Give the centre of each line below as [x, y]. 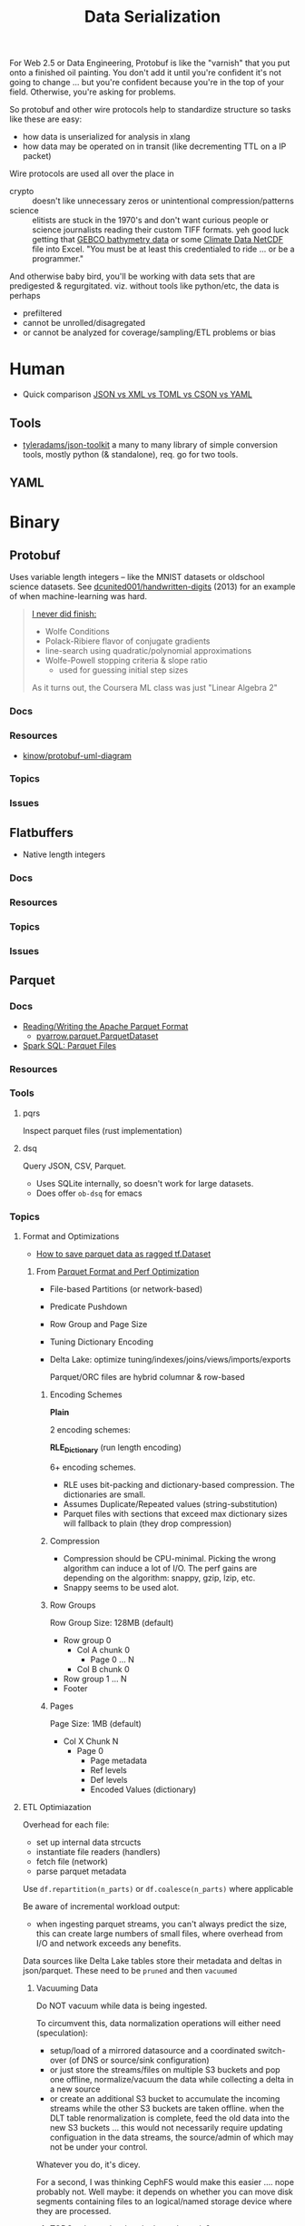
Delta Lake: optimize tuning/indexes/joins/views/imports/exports [170, 1360]
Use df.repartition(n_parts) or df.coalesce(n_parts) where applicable [157, 1888]
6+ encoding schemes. [93, 1467]
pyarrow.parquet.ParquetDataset [97, 1036]
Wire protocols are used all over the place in [92, 173]
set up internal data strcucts [89, 1842]
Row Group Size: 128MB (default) [112, 1622]
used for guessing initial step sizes [123, 670]
